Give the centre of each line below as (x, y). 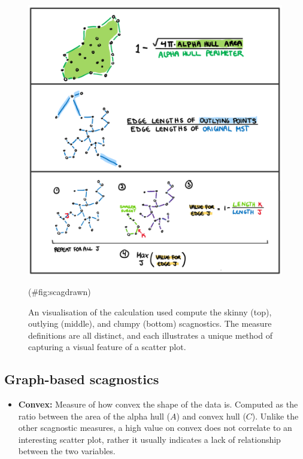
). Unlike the (275, 416)
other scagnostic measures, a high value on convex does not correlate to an (155, 428)
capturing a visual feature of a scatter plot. (107, 347)
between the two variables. (67, 451)
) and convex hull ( (211, 416)
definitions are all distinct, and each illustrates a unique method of (150, 335)
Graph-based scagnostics (82, 379)
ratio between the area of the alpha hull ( (94, 416)
